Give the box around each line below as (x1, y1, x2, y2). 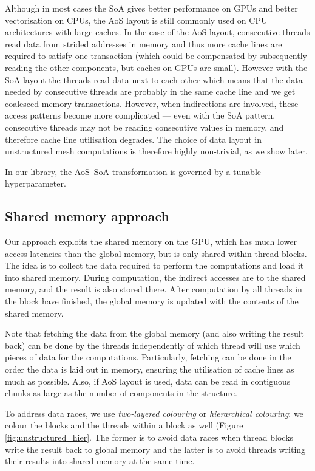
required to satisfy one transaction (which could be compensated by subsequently (5, 49, 307, 62)
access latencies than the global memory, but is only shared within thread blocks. (5, 247, 307, 260)
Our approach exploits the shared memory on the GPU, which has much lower (5, 235, 297, 248)
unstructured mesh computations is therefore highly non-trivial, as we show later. (5, 145, 308, 157)
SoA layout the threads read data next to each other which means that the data (5, 73, 303, 86)
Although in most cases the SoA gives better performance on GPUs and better (5, 2, 298, 14)
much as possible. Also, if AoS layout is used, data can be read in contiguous (5, 374, 291, 387)
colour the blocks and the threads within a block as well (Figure (5, 419, 243, 431)
